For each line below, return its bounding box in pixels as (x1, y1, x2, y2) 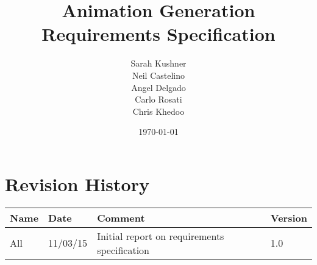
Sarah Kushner (130, 57, 187, 70)
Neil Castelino (132, 68, 185, 81)
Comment (97, 210, 145, 225)
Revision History (5, 171, 149, 196)
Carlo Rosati (135, 93, 182, 106)
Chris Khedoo (132, 104, 185, 117)
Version (270, 210, 307, 225)
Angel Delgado (131, 81, 186, 93)
